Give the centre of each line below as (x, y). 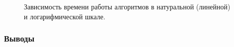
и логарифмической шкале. (65, 16)
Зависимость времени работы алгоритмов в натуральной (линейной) (127, 6)
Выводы (19, 38)
